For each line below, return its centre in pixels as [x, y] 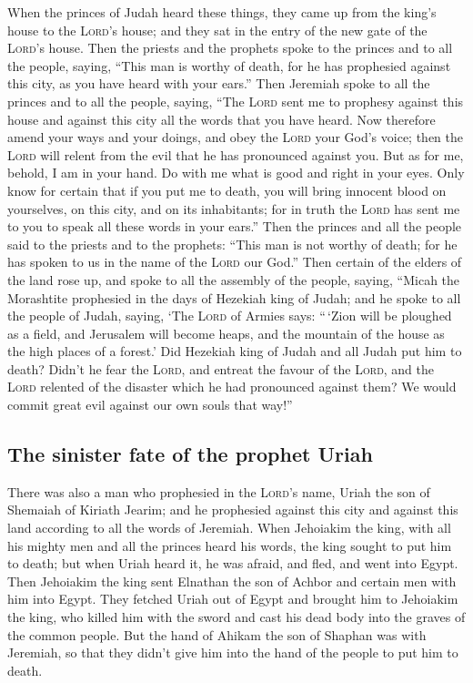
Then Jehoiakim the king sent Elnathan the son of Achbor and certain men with [232, 581]
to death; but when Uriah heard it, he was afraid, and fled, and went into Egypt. [233, 563]
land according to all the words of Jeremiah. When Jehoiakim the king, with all [229, 528]
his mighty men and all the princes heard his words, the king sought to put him [230, 545]
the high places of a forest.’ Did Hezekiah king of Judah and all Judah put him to [235, 351]
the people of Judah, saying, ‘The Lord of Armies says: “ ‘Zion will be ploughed [230, 316]
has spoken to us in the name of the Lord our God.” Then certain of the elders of [235, 262]
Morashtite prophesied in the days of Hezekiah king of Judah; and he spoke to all [234, 297]
